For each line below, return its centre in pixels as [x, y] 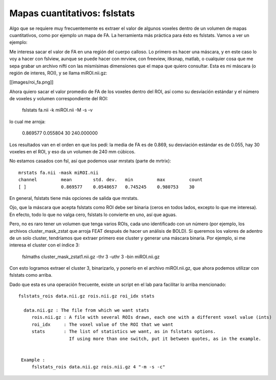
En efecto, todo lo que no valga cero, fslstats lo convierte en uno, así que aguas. [93, 215]
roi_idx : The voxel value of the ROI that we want [102, 324]
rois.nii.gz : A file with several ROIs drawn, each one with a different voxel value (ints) [152, 317]
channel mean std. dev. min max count [110, 180]
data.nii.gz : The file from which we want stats [86, 310]
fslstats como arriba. [31, 275]
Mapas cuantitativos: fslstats [72, 13]
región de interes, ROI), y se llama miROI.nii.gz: [58, 73]
